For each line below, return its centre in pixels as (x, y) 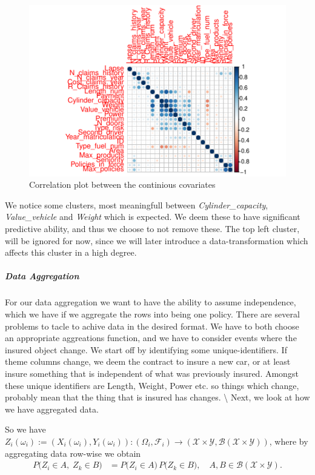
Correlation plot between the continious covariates (122, 184)
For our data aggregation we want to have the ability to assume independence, (151, 302)
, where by (289, 441)
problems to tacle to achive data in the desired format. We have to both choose (152, 326)
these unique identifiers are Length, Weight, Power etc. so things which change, (152, 385)
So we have (25, 429)
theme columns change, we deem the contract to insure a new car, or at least (148, 361)
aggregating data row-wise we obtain (73, 453)
